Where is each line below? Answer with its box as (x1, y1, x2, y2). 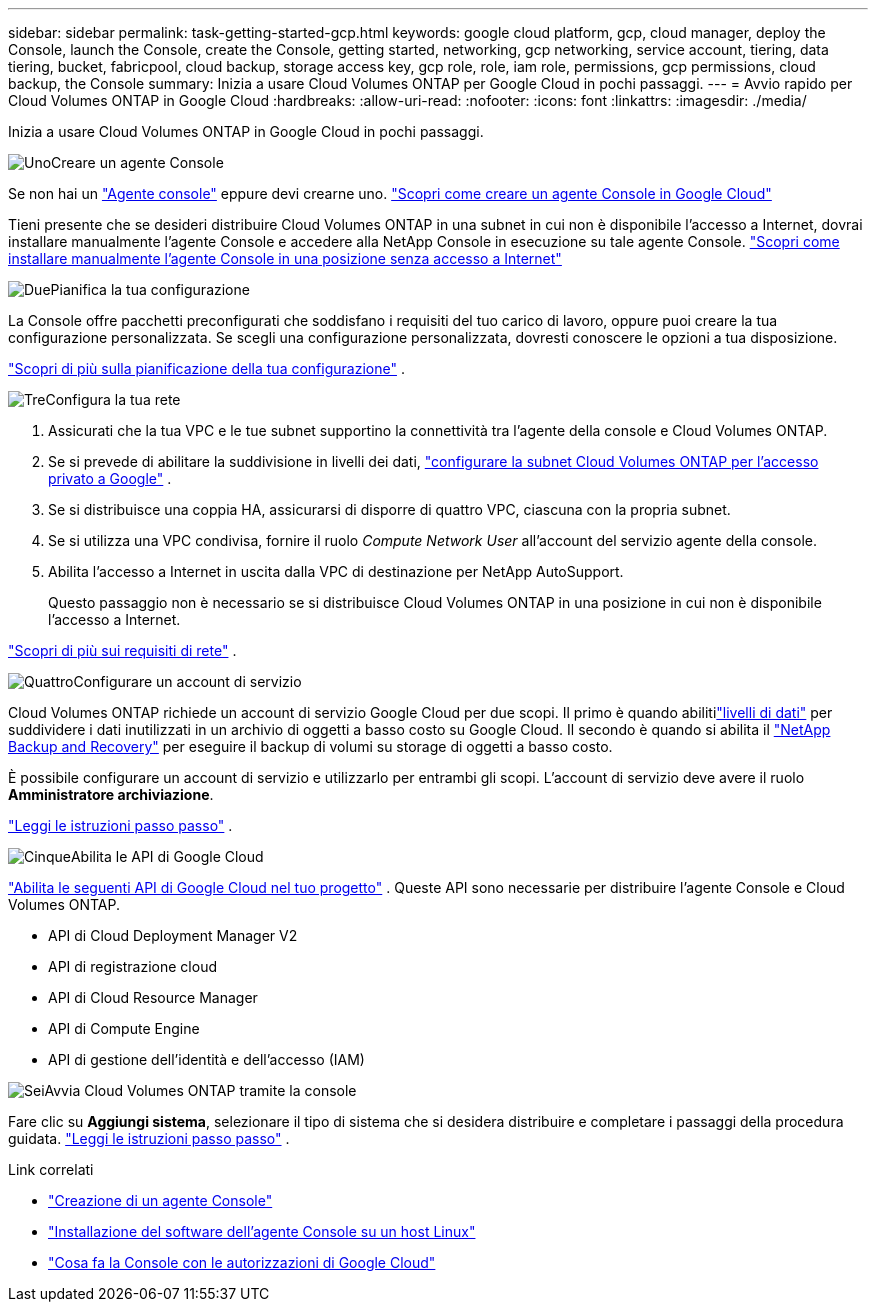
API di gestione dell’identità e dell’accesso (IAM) (48, 1051, 365, 1068)
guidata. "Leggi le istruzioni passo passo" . (8, 1130, 290, 1147)
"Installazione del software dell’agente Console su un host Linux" (48, 1223, 476, 1240)
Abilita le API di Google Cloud (70, 848, 264, 865)
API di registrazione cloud (48, 958, 217, 975)
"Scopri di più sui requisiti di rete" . (8, 642, 237, 659)
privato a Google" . (48, 470, 172, 487)
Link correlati (8, 1161, 94, 1178)
